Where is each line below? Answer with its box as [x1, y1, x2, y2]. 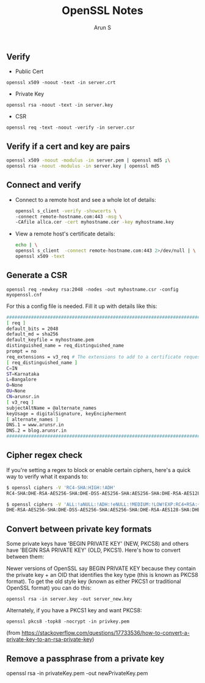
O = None [6, 382, 23, 388]
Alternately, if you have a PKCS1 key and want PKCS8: [6, 607, 142, 614]
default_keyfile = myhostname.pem [6, 337, 95, 343]
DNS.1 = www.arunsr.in [6, 422, 64, 428]
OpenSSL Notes [62, 4, 143, 18]
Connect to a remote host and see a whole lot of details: [15, 196, 157, 203]
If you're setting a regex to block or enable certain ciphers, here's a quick [6, 466, 191, 473]
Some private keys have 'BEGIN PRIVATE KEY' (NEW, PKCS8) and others [6, 540, 189, 548]
